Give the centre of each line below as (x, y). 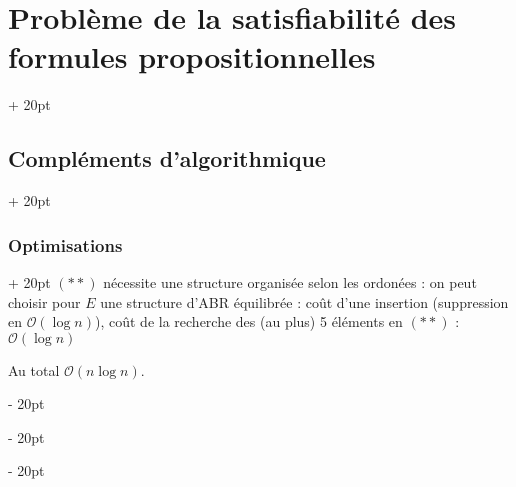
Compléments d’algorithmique (167, 158)
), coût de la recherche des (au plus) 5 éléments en (249, 321)
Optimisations (65, 244)
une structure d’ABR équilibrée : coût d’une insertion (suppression (304, 301)
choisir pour (44, 301)
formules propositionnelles (192, 56)
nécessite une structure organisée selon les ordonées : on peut (290, 281)
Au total (34, 369)
